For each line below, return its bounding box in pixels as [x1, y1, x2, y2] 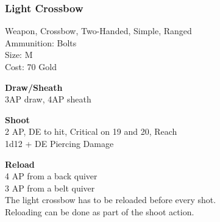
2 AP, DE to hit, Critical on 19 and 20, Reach [5, 125, 177, 138]
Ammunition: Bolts [5, 36, 77, 49]
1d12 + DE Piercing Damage [5, 137, 114, 149]
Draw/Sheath [5, 81, 63, 93]
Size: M [5, 48, 33, 61]
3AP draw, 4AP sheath [5, 93, 91, 106]
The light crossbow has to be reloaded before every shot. [5, 193, 216, 206]
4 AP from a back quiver [5, 170, 98, 182]
